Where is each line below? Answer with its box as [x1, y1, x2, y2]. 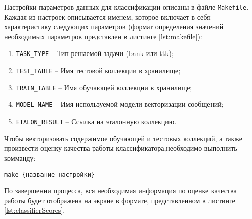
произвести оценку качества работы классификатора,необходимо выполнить [4, 143, 237, 153]
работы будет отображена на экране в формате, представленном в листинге [4, 195, 235, 205]
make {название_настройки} [4, 171, 95, 178]
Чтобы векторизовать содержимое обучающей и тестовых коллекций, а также [4, 133, 243, 143]
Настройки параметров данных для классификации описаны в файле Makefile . [4, 2, 249, 12]
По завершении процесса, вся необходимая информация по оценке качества [4, 185, 237, 196]
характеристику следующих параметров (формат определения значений [4, 21, 224, 32]
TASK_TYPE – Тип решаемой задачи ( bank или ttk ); [16, 48, 174, 59]
